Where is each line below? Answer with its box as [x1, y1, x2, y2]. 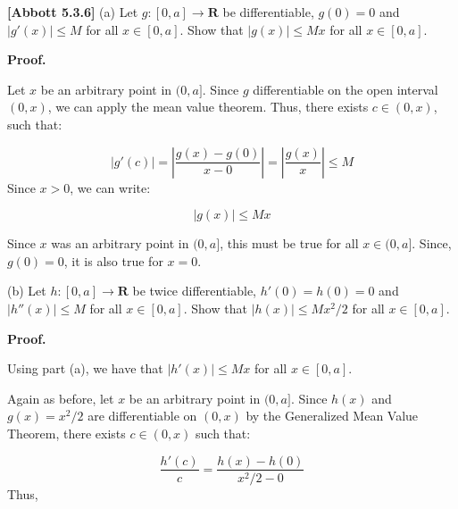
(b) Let [7, 281, 46, 300]
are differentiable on [87, 406, 197, 425]
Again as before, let [7, 388, 114, 407]
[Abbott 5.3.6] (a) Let [7, 3, 138, 21]
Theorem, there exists [7, 423, 126, 442]
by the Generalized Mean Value [246, 406, 419, 425]
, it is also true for [63, 251, 163, 270]
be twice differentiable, [132, 281, 256, 300]
